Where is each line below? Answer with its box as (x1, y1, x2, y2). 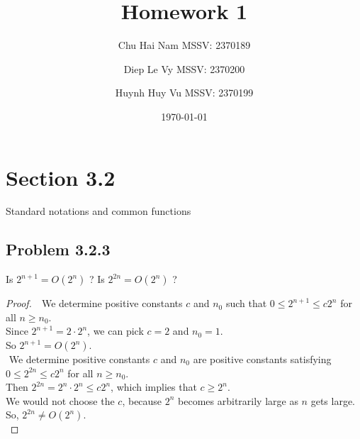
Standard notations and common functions (6, 204, 191, 218)
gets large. (310, 393, 356, 408)
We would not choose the (6, 393, 115, 408)
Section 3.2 (6, 162, 116, 191)
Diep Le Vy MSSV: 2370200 (123, 61, 245, 76)
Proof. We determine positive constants (6, 296, 183, 311)
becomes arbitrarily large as (178, 393, 298, 408)
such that (225, 296, 267, 311)
